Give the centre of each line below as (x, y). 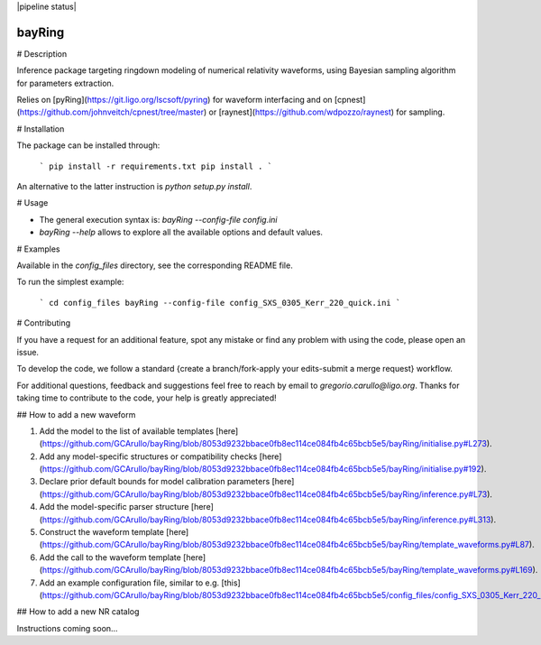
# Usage (32, 203)
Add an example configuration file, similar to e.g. (129, 583)
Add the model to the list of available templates (127, 431)
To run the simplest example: (70, 282)
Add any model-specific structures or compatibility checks (148, 456)
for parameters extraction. (65, 83)
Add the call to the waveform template (110, 557)
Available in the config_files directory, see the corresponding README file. (155, 265)
